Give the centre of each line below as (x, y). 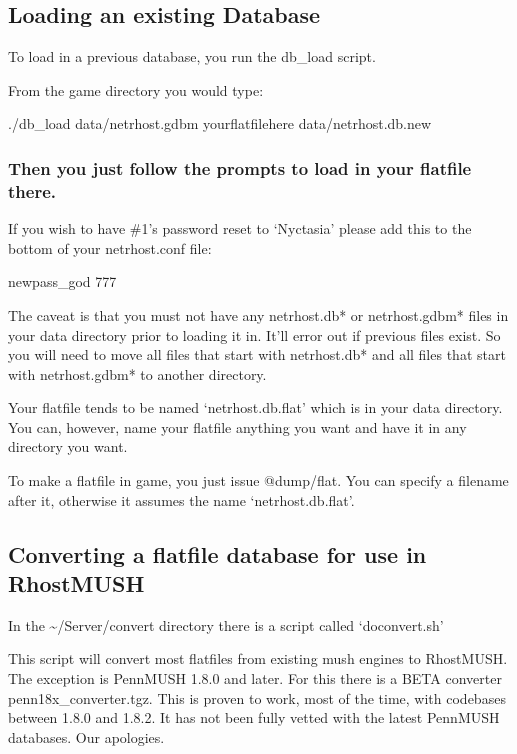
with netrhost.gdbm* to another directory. (137, 373)
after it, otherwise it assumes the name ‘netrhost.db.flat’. (181, 499)
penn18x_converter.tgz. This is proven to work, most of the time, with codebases (257, 697)
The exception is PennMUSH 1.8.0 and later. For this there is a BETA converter (255, 678)
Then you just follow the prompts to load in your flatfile (240, 167)
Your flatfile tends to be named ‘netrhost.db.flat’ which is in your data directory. (255, 407)
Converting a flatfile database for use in (217, 553)
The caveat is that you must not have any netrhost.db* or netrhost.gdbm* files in (258, 314)
